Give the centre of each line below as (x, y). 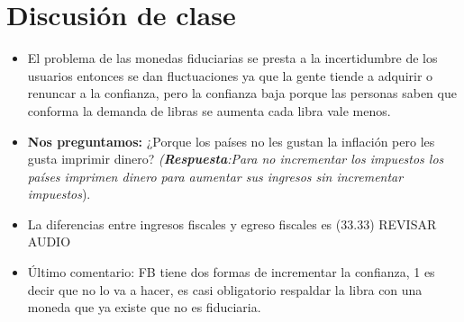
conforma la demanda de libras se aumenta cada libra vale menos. (209, 110)
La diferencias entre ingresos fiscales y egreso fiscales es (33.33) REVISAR (232, 224)
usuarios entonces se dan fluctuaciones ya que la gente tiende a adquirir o (230, 75)
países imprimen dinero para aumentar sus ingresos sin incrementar (215, 176)
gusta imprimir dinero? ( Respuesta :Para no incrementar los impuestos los (236, 159)
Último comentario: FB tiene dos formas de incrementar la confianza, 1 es (231, 272)
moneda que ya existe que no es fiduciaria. (144, 307)
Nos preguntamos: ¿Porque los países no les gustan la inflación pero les (231, 141)
